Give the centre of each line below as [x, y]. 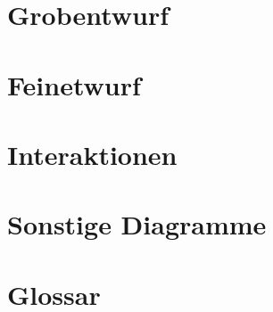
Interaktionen [92, 154]
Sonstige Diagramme [137, 224]
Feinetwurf [74, 84]
